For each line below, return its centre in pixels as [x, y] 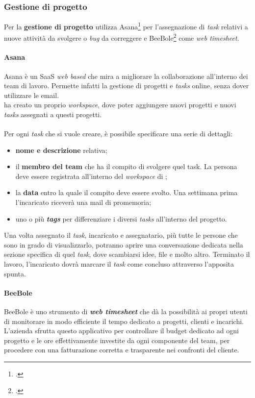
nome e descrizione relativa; [61, 150]
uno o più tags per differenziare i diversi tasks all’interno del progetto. [121, 218]
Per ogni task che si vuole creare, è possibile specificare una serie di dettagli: [118, 134]
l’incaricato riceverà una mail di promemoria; [83, 202]
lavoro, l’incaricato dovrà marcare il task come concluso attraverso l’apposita [119, 264]
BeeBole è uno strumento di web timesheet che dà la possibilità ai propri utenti [126, 311]
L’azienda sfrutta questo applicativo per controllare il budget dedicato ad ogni [121, 331]
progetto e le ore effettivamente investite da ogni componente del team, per [117, 340]
